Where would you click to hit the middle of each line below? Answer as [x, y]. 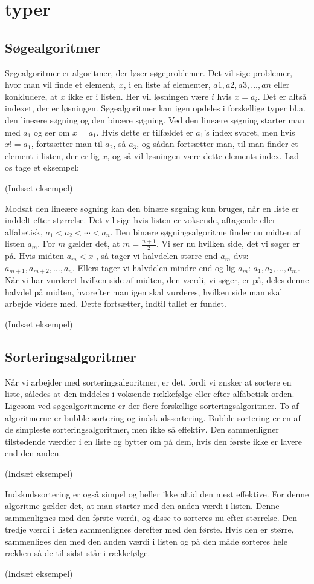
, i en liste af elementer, [167, 84]
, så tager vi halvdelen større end [157, 256]
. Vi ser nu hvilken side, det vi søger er [228, 244]
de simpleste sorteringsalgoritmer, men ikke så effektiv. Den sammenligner [142, 429]
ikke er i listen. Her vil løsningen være [138, 96]
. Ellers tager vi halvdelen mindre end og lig [154, 267]
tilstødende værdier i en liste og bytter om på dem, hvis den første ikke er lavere [154, 441]
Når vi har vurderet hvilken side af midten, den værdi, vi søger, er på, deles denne [157, 280]
